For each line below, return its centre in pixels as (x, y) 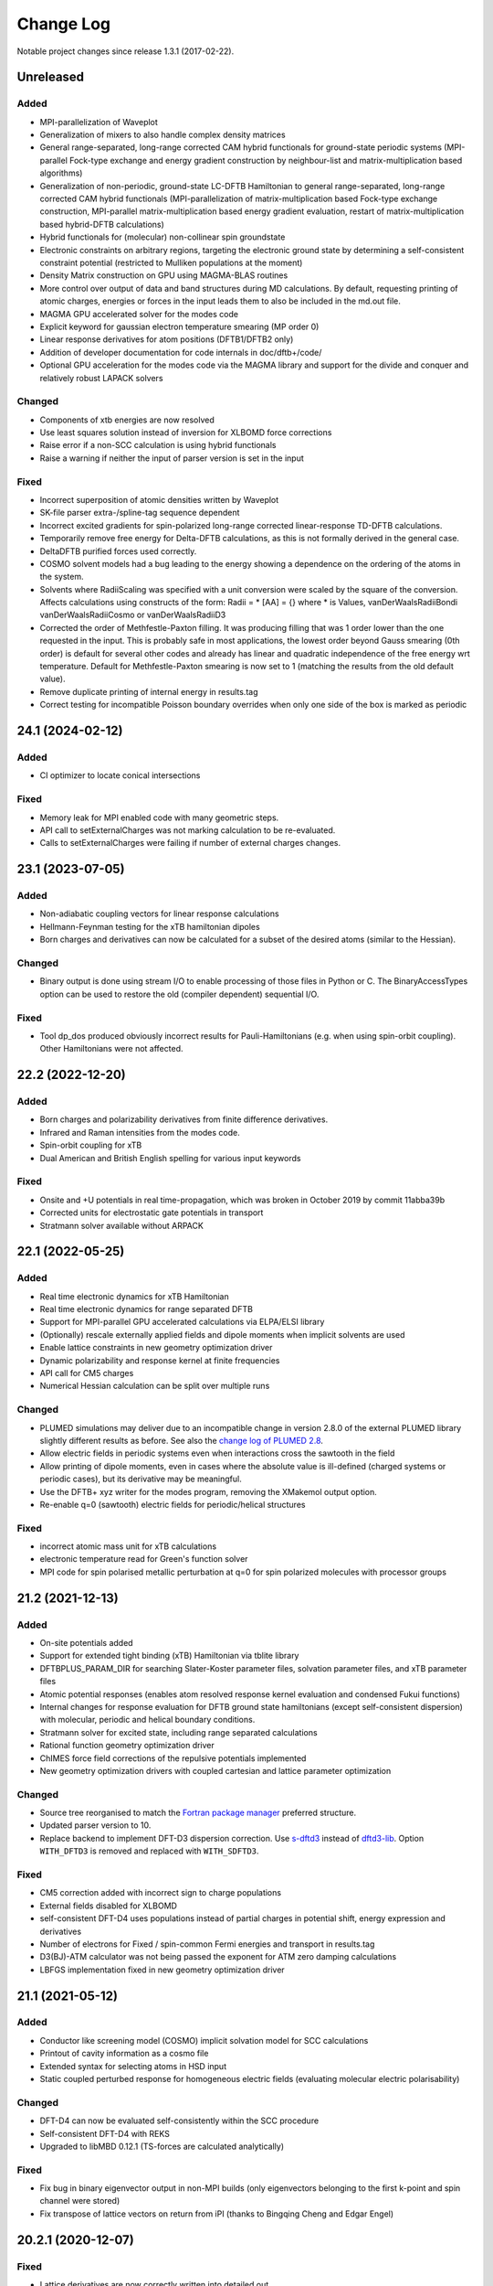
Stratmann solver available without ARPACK (122, 1225)
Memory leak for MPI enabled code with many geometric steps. (159, 817)
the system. (62, 577)
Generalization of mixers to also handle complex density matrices (163, 135)
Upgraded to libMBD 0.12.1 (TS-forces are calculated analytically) (162, 2146)
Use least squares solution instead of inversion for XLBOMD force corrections (186, 433)
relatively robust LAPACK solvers (101, 378)
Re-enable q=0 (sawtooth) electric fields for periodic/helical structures (173, 1504)
